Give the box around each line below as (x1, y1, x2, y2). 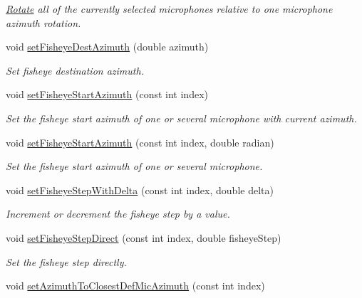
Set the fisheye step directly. (6, 254, 127, 269)
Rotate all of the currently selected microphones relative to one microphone (6, 1, 333, 16)
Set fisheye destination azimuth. (6, 63, 144, 78)
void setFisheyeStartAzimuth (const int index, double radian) (6, 134, 274, 149)
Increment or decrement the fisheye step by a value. (6, 206, 230, 221)
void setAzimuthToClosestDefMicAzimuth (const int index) (6, 278, 265, 293)
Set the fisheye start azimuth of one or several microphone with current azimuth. (6, 110, 357, 125)
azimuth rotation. (6, 15, 81, 30)
